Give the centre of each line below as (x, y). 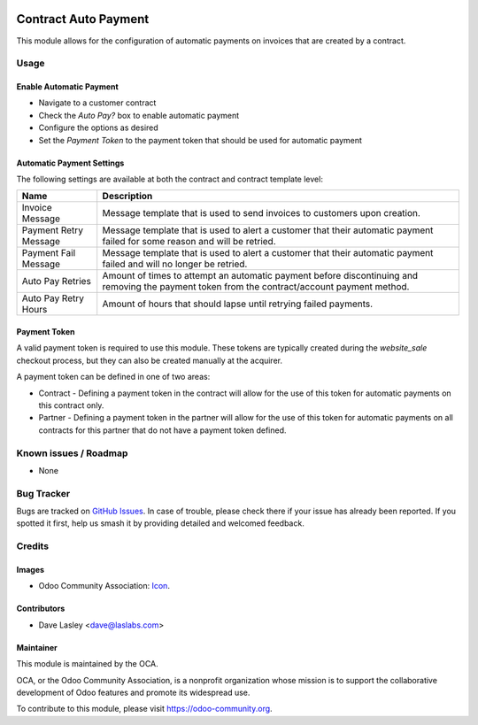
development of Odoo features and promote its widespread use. (133, 692)
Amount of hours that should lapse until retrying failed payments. (238, 304)
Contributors (41, 609)
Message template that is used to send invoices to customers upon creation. (261, 213)
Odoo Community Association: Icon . (104, 586)
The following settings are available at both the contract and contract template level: (170, 179)
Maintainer (37, 647)
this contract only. (71, 405)
